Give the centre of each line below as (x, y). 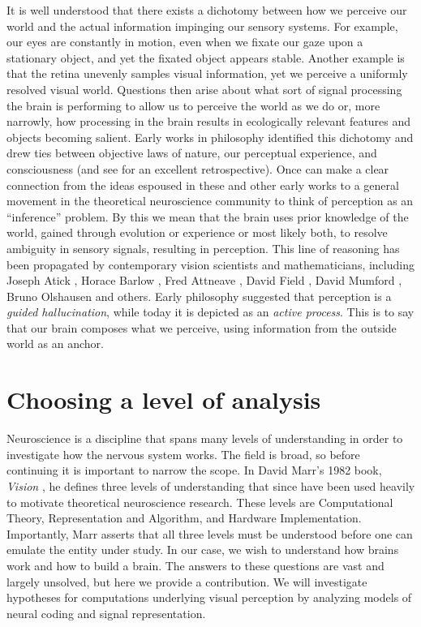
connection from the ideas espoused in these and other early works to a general (203, 185)
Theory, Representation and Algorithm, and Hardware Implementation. (184, 518)
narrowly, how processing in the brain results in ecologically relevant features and (209, 121)
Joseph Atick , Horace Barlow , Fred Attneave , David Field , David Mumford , (204, 280)
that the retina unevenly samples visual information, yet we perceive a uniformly (207, 73)
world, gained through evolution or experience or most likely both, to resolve (197, 232)
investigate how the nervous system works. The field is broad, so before (183, 454)
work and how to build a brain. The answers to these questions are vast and (195, 565)
